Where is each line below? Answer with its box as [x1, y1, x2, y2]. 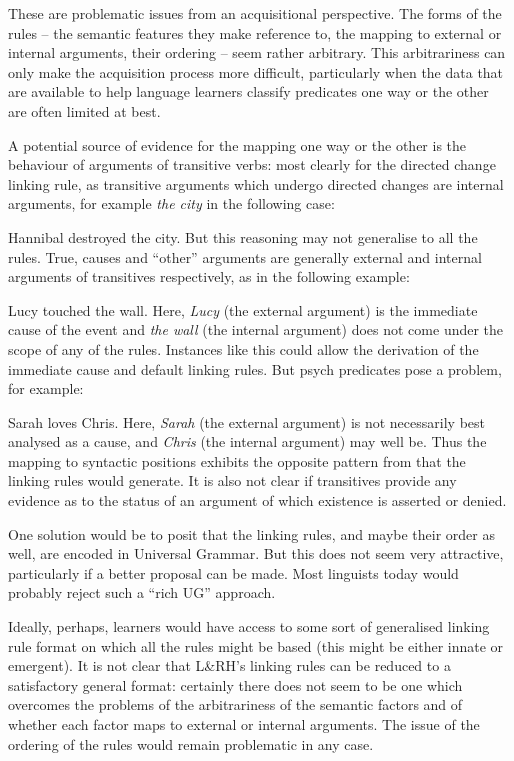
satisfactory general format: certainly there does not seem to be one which [8, 674, 463, 695]
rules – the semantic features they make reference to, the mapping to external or [8, 22, 502, 43]
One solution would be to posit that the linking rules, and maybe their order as [8, 523, 496, 544]
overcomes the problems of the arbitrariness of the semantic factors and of [8, 694, 463, 715]
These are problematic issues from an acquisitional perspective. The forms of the [8, 3, 502, 23]
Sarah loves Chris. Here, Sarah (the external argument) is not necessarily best [8, 411, 485, 432]
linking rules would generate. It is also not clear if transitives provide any [8, 470, 457, 491]
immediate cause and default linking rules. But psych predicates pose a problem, [8, 358, 502, 379]
